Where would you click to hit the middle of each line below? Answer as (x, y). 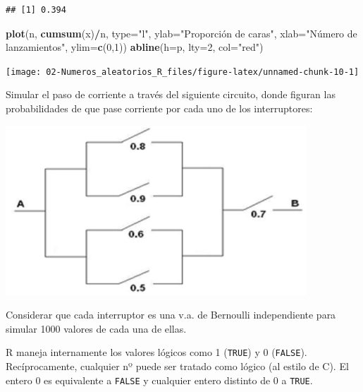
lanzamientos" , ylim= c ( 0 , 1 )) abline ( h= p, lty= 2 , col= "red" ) (135, 47)
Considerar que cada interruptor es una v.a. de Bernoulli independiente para (171, 315)
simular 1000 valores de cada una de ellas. (96, 328)
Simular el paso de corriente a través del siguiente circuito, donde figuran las (171, 94)
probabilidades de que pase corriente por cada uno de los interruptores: (159, 108)
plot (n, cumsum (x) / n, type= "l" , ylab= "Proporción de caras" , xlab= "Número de (181, 33)
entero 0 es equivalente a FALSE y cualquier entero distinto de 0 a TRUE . (159, 380)
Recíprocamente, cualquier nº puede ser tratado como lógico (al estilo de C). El (177, 366)
